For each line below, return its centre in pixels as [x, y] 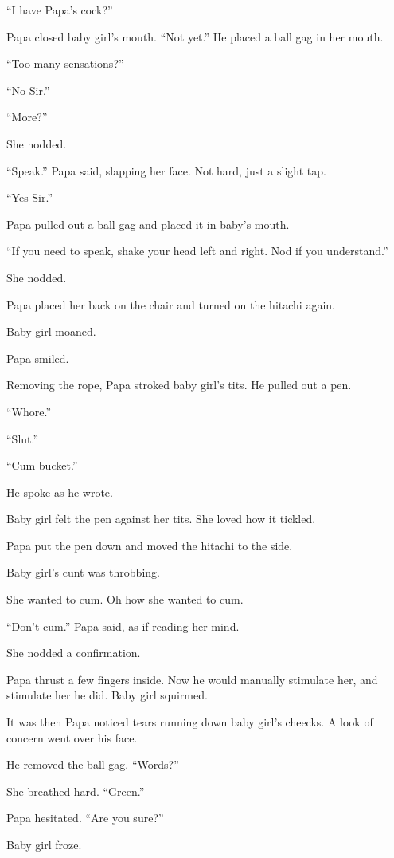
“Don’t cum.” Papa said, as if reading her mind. [123, 626]
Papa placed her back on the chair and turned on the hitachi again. [171, 304]
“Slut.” [23, 438]
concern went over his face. [72, 737]
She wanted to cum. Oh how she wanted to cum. [125, 599]
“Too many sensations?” [65, 63]
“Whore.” [29, 411]
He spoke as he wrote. [60, 492]
